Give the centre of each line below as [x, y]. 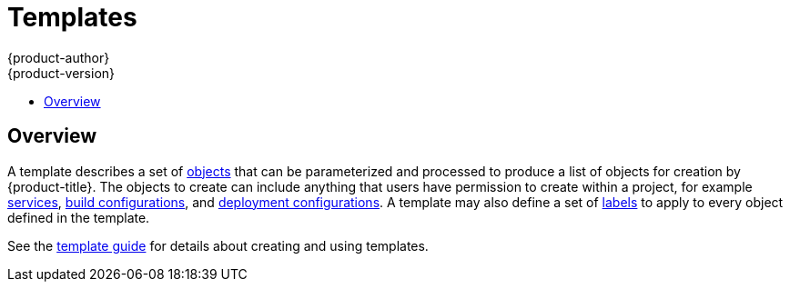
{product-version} [61, 73]
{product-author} [59, 57]
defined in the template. [79, 217]
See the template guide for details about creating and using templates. [218, 245]
